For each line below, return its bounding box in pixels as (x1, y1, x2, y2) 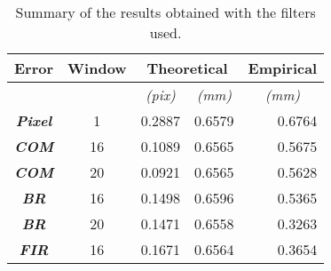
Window (67, 58, 127, 78)
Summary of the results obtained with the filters (15, 2, 316, 22)
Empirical (248, 58, 318, 78)
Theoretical (146, 58, 228, 78)
